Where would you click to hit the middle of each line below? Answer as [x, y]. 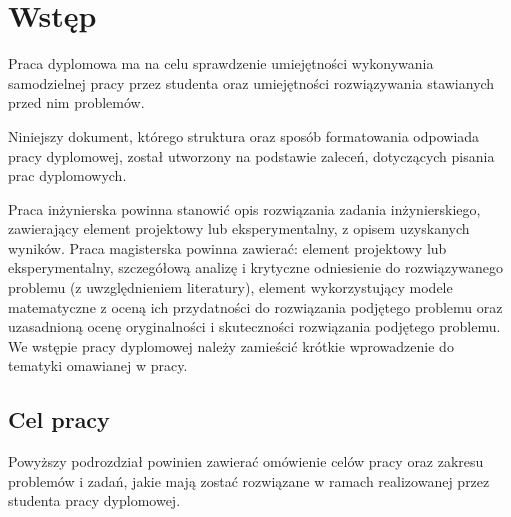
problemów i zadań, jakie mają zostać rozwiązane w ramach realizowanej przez [249, 480]
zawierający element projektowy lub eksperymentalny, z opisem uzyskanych [239, 228]
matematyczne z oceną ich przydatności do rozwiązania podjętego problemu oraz [255, 306]
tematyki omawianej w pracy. [98, 365]
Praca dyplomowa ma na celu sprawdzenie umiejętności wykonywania [221, 63]
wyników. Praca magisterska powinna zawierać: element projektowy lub [227, 247]
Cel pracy [59, 419]
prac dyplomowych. [67, 175]
